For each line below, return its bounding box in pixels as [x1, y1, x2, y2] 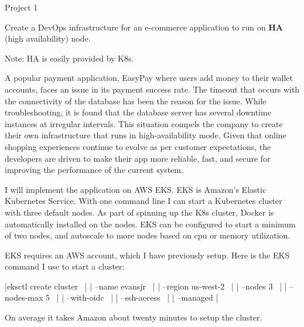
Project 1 [5, 1, 38, 13]
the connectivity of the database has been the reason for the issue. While [5, 94, 267, 107]
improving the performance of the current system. [5, 163, 183, 176]
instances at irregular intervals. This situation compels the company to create [5, 117, 283, 130]
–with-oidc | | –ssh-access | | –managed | [66, 291, 218, 304]
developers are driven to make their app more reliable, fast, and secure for [5, 152, 271, 164]
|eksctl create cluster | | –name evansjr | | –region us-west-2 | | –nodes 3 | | [5, 280, 287, 292]
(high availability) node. [5, 32, 91, 45]
